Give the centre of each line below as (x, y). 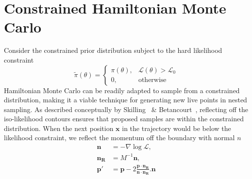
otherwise (152, 80)
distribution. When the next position (59, 128)
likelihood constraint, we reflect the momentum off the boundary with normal (119, 138)
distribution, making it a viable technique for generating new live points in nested (126, 100)
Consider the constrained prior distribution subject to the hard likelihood (113, 50)
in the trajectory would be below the (176, 128)
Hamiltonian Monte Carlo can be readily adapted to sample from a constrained (122, 90)
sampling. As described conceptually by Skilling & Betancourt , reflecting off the (126, 109)
